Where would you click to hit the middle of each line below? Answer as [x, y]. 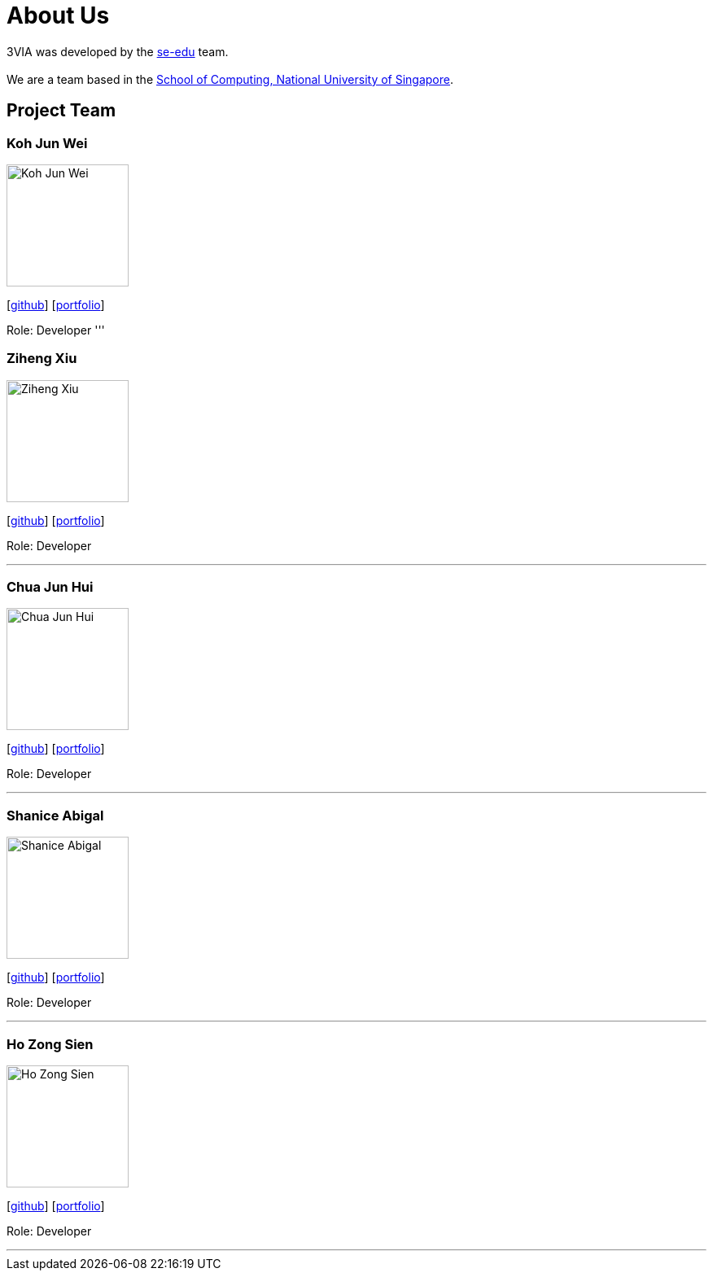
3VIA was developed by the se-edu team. [118, 51]
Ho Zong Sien [50, 1044]
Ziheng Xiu [42, 359]
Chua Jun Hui [50, 587]
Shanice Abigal [55, 815]
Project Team [61, 111]
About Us [58, 15]
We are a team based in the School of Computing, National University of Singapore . [230, 79]
